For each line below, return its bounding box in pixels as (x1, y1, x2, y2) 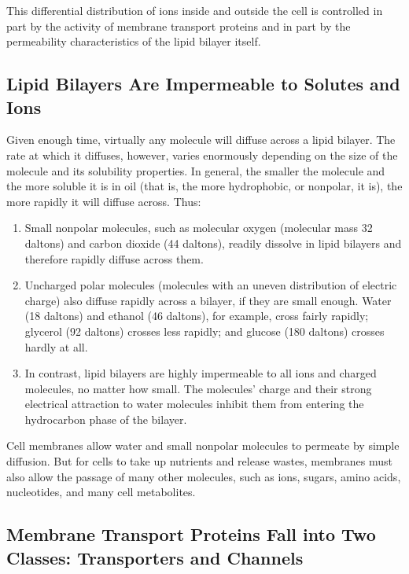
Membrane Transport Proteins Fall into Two (6, 522, 376, 546)
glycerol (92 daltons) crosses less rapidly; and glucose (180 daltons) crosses (24, 322, 385, 339)
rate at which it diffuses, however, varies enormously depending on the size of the (6, 146, 398, 163)
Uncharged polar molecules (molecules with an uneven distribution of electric (24, 277, 397, 293)
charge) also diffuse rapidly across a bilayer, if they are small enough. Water (24, 292, 392, 308)
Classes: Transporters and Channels (6, 545, 304, 569)
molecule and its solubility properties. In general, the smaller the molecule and (6, 162, 385, 178)
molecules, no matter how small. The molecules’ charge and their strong (24, 380, 372, 396)
